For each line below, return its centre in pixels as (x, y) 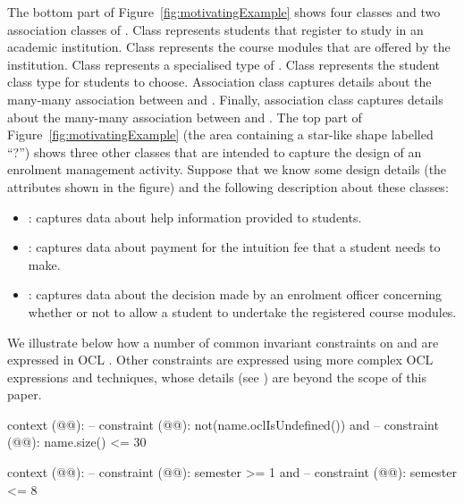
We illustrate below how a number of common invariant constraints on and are (223, 342)
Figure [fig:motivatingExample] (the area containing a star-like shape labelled (220, 134)
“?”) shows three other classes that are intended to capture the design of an (215, 151)
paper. (25, 394)
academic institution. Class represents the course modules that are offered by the (229, 47)
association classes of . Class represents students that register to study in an (215, 29)
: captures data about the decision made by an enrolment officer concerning (235, 294)
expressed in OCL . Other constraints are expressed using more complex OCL (220, 360)
